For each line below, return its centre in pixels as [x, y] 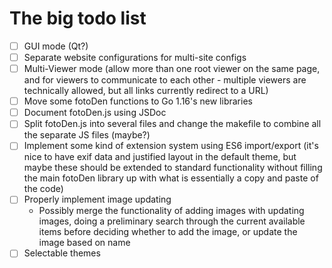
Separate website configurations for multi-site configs [135, 57]
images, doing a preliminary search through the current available [172, 221]
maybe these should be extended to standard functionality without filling [173, 168]
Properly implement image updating [97, 199]
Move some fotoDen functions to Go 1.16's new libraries [138, 101]
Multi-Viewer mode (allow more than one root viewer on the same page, [172, 69]
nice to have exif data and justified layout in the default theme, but [160, 157]
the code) [43, 189]
